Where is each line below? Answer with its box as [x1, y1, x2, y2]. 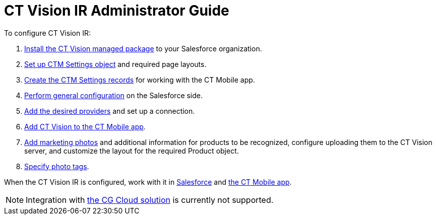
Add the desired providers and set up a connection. [24, 106, 195, 115]
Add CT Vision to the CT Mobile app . [24, 122, 146, 131]
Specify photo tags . [24, 162, 89, 171]
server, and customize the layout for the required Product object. [24, 146, 239, 155]
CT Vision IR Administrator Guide [4, 2, 229, 19]
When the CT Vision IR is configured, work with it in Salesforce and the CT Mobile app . [4, 177, 292, 186]
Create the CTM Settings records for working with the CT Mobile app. [24, 75, 255, 84]
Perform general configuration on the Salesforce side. [24, 91, 203, 100]
